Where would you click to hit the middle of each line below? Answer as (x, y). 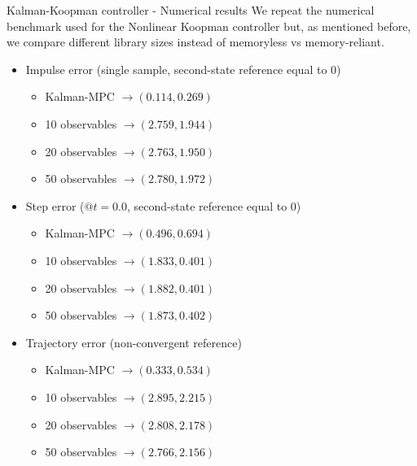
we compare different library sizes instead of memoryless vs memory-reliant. (195, 42)
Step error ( (55, 205)
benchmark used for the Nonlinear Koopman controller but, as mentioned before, (209, 26)
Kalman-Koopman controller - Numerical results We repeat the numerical (191, 10)
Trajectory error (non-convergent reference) (134, 342)
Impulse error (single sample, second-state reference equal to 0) (183, 69)
